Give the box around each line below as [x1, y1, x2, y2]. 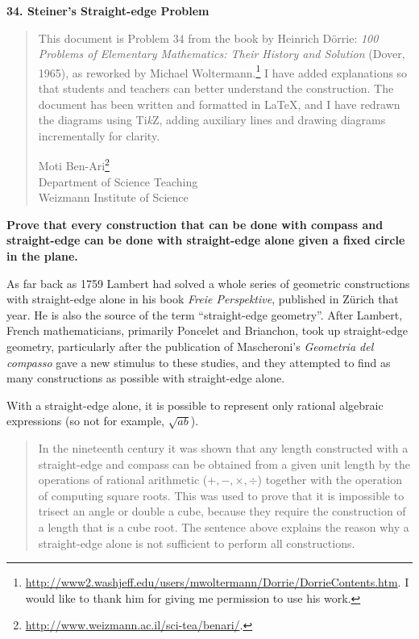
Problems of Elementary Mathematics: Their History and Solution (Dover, [38, 45, 405, 62]
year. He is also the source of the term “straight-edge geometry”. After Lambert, [6, 306, 403, 323]
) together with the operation [257, 471, 402, 488]
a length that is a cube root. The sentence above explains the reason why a [38, 518, 409, 535]
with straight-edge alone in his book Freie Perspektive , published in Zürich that [6, 290, 399, 307]
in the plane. [6, 248, 78, 265]
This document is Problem [38, 29, 169, 46]
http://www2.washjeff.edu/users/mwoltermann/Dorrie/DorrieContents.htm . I [25, 574, 409, 591]
